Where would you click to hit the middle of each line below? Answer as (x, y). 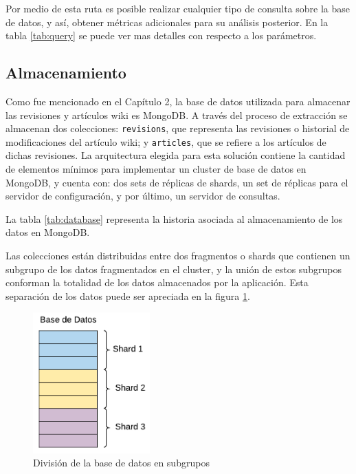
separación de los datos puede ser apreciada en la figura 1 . (128, 295)
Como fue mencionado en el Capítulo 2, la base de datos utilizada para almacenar (178, 101)
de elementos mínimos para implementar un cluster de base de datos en (156, 169)
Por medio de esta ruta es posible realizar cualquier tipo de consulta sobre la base (178, 8)
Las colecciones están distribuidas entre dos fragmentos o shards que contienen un (178, 256)
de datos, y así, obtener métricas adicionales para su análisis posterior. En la (167, 22)
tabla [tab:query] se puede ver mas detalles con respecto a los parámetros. (161, 35)
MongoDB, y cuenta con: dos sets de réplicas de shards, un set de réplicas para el (177, 182)
